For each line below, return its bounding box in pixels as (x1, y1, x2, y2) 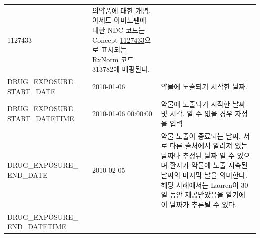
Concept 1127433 (92, 34, 145, 45)
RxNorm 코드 (92, 54, 134, 64)
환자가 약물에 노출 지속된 (169, 160, 248, 170)
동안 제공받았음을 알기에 (169, 189, 245, 200)
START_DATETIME (7, 113, 74, 123)
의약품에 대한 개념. (92, 5, 151, 15)
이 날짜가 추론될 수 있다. (161, 199, 237, 209)
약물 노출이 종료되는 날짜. (161, 130, 241, 141)
